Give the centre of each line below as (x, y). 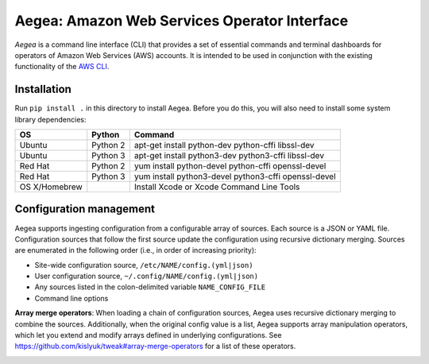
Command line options (71, 298)
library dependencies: (50, 119)
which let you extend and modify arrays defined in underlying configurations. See (148, 335)
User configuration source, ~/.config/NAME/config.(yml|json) (146, 276)
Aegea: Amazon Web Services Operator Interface (182, 21)
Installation (43, 89)
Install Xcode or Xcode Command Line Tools (217, 187)
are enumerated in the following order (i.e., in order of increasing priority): (136, 250)
